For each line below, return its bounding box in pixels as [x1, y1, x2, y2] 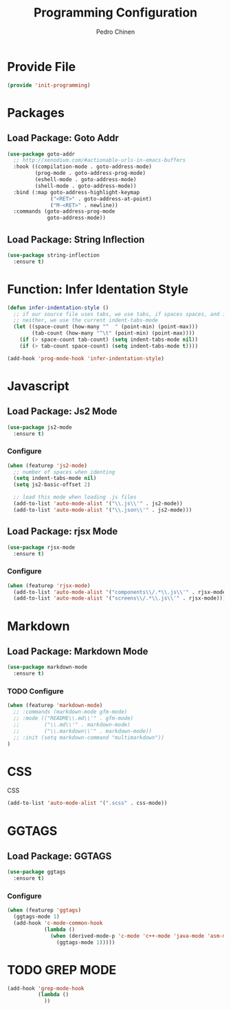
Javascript [7, 378, 70, 394]
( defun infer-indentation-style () [7, 304, 109, 311]
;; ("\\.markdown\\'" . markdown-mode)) [13, 728, 153, 735]
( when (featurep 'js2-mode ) [7, 462, 88, 469]
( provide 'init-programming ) [7, 81, 91, 89]
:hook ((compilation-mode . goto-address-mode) [13, 163, 153, 170]
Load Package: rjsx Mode [7, 525, 118, 538]
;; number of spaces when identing [13, 468, 115, 476]
